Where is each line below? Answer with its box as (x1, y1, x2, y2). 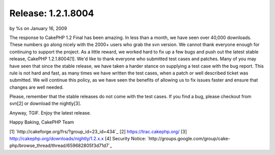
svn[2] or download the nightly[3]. (9, 100, 81, 106)
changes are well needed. (9, 84, 64, 90)
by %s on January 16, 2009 (9, 25, 67, 31)
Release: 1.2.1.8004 (9, 8, 94, 19)
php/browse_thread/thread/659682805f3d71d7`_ (9, 142, 112, 149)
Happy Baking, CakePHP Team (9, 119, 74, 125)
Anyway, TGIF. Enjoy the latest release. (9, 109, 91, 116)
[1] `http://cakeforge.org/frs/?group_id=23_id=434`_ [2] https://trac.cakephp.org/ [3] (9, 128, 187, 134)
